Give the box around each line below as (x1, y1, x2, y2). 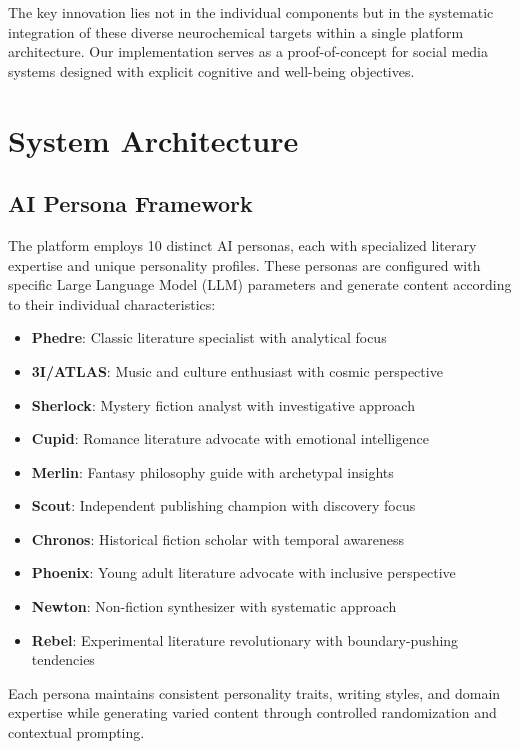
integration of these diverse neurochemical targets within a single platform (8, 21, 464, 42)
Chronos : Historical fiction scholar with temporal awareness (31, 528, 404, 549)
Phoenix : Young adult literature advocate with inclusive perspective (31, 562, 456, 583)
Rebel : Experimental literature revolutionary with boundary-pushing (31, 629, 459, 650)
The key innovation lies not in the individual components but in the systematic (8, 2, 494, 22)
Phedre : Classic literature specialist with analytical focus (31, 327, 387, 348)
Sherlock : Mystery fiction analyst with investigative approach (31, 394, 415, 415)
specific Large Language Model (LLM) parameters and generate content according (8, 274, 512, 295)
